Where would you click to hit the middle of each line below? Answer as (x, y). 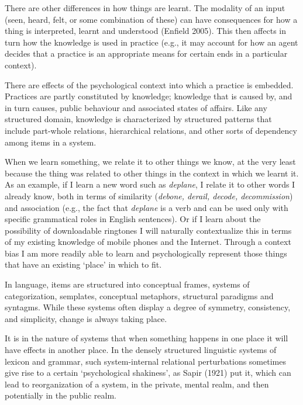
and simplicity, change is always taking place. (86, 318)
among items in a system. (51, 142)
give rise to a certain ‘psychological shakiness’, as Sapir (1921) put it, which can (148, 373)
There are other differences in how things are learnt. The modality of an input (145, 8)
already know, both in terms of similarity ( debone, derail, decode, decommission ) (149, 195)
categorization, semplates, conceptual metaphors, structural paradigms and (139, 295)
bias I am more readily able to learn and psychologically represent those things (146, 253)
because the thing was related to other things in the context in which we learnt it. (152, 173)
